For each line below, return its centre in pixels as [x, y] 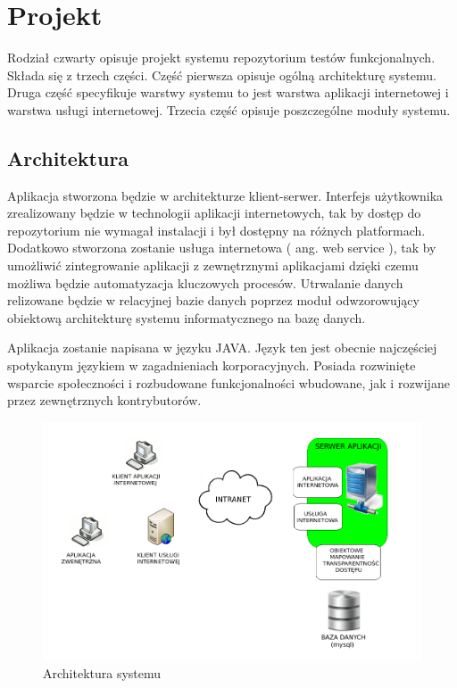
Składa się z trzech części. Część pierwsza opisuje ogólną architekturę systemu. [222, 75]
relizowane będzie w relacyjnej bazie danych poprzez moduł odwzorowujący [213, 300]
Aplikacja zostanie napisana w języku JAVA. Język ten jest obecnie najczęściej [222, 348]
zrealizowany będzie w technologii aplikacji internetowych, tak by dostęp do [214, 213]
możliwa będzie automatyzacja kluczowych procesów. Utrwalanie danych [205, 282]
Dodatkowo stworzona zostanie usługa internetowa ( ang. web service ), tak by [222, 248]
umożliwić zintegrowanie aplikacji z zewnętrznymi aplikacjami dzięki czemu [213, 265]
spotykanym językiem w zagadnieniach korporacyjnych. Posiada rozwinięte [212, 365]
